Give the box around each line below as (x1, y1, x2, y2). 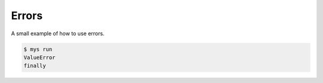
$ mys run (23, 45, 53, 53)
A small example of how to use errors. (11, 30, 105, 37)
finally (23, 63, 46, 69)
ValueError (23, 54, 56, 61)
